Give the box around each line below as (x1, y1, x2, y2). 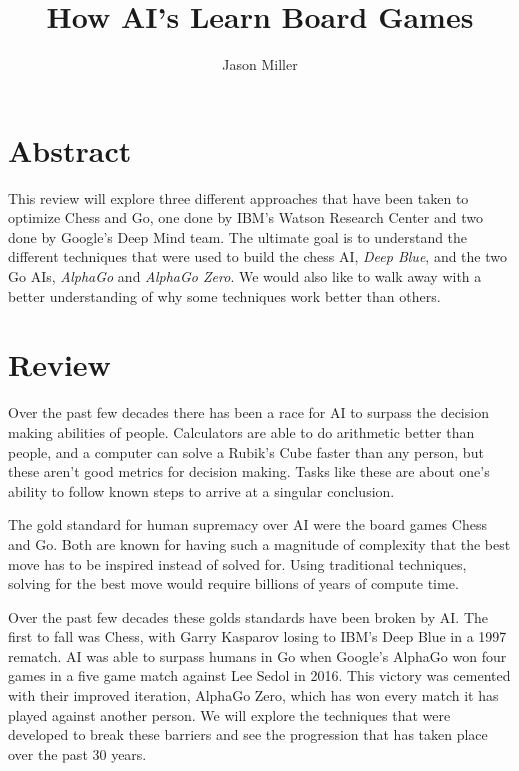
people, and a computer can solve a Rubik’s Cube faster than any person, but (8, 441, 484, 462)
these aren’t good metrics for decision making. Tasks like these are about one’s (8, 461, 490, 482)
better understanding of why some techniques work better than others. (8, 285, 441, 306)
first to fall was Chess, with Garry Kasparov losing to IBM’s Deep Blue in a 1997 (8, 626, 507, 647)
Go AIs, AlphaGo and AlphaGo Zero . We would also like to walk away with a (8, 266, 482, 287)
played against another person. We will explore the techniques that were (8, 704, 451, 725)
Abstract (8, 129, 132, 170)
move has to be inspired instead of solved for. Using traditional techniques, (8, 553, 467, 574)
